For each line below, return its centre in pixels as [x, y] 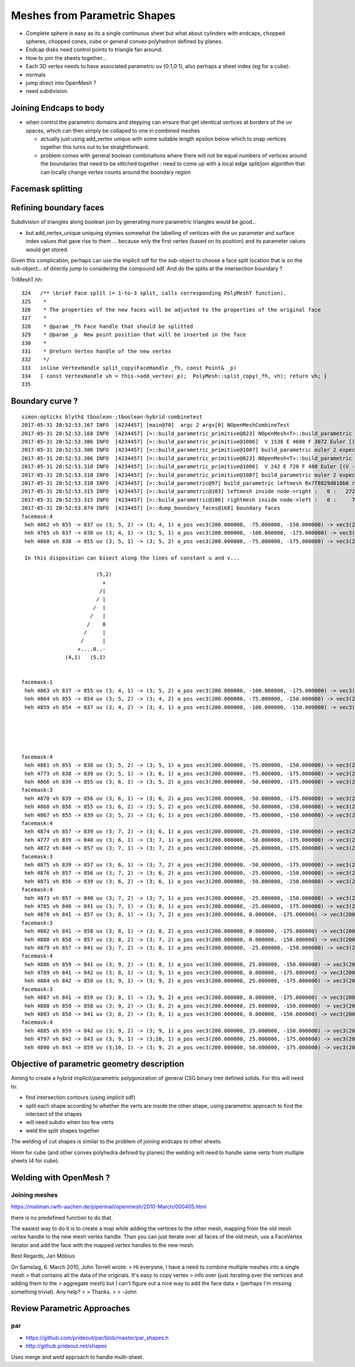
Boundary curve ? [44, 401]
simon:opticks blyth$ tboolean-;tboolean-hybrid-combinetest [112, 417]
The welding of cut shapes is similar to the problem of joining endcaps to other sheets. [116, 1142]
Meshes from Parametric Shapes [93, 15]
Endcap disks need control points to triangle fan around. [94, 50]
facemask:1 [37, 682]
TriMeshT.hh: [27, 279]
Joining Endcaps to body [58, 108]
